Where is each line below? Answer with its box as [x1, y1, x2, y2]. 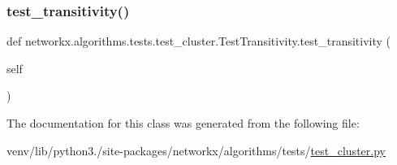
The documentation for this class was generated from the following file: [6, 115, 360, 131]
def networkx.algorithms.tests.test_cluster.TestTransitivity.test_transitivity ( [6, 33, 391, 50]
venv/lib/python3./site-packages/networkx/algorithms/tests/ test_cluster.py [6, 141, 386, 158]
